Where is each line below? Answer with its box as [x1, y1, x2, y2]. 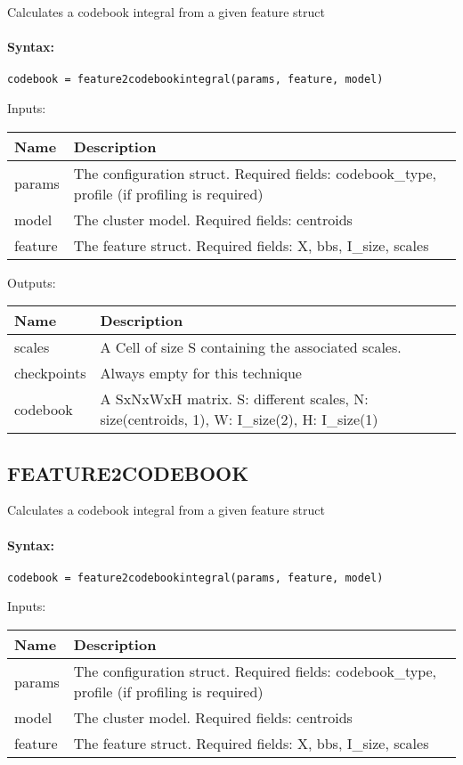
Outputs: [7, 273, 56, 291]
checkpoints [14, 362, 86, 384]
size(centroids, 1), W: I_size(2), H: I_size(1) [100, 409, 378, 430]
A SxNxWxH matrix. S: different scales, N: [100, 388, 369, 410]
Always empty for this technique [100, 362, 302, 384]
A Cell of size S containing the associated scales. [100, 337, 402, 358]
